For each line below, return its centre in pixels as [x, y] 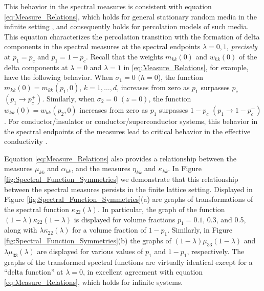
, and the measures [101, 168]
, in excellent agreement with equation [143, 272]
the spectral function [37, 209]
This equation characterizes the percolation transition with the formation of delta [132, 36]
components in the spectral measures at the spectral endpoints [102, 46]
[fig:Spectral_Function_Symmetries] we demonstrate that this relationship [121, 179]
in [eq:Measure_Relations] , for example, [186, 67]
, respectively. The [216, 251]
